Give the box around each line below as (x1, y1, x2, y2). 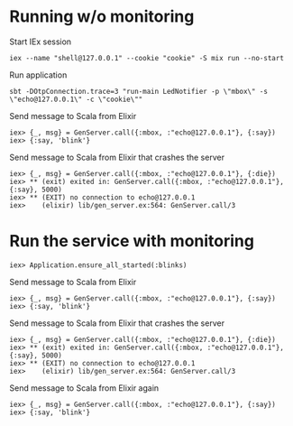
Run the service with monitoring (9, 231, 255, 252)
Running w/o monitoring (9, 6, 195, 27)
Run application (9, 69, 68, 80)
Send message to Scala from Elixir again (9, 382, 160, 394)
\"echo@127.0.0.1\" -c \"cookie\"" (9, 95, 143, 104)
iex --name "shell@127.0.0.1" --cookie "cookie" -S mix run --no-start (9, 53, 284, 62)
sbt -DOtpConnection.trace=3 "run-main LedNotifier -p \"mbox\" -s (9, 87, 269, 96)
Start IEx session (9, 36, 72, 47)
